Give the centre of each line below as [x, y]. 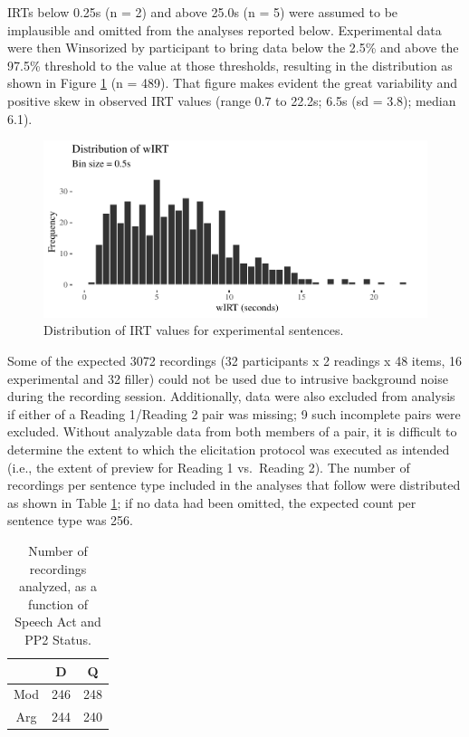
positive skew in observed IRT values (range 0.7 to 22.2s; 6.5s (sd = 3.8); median [232, 100]
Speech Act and [58, 622]
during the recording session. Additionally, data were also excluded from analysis [231, 396]
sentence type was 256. [70, 520]
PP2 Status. [58, 639]
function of [58, 603]
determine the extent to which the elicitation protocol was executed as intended [229, 449]
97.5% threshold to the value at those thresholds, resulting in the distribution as [230, 65]
